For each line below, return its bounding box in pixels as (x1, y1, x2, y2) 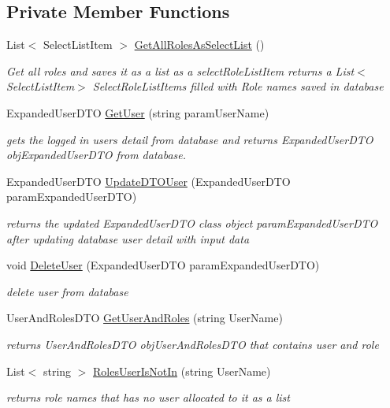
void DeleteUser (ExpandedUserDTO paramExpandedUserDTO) (6, 257, 320, 273)
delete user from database (6, 283, 128, 299)
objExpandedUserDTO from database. (6, 147, 187, 163)
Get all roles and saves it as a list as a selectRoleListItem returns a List (6, 62, 355, 79)
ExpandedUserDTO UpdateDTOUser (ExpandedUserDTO (6, 172, 291, 189)
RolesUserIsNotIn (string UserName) (93, 362, 271, 379)
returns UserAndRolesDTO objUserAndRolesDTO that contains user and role (6, 336, 379, 352)
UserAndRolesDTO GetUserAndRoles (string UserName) (6, 310, 283, 326)
